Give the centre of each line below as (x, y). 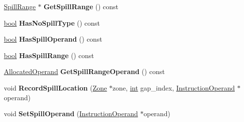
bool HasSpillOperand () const (53, 39)
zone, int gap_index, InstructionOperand (174, 87)
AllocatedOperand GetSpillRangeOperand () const (84, 71)
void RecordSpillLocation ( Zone (56, 87)
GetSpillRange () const (81, 6)
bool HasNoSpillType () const (52, 23)
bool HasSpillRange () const (49, 55)
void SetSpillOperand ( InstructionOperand (71, 114)
